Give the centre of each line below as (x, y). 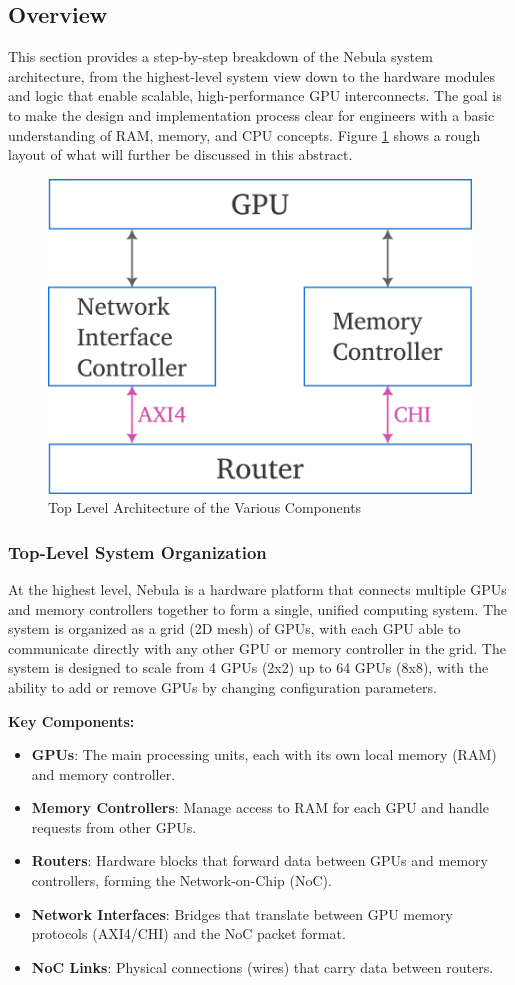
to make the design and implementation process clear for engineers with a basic (251, 114)
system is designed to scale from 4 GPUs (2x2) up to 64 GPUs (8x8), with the (248, 667)
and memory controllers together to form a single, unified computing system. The (258, 608)
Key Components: (71, 720)
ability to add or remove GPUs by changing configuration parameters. (222, 686)
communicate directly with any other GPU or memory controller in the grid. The (257, 647)
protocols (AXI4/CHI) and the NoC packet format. (188, 933)
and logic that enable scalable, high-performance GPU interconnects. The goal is (255, 95)
